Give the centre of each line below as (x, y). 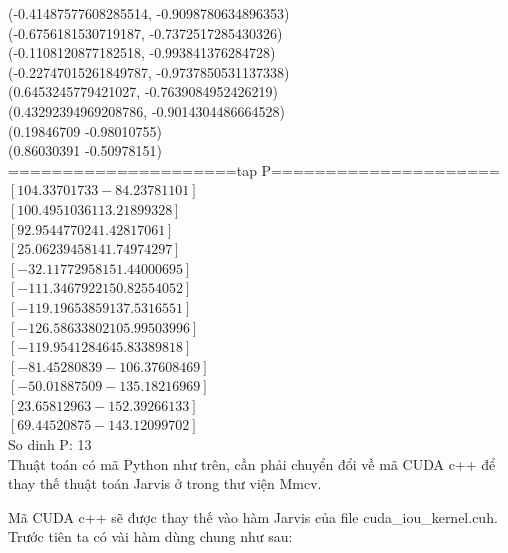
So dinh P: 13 (50, 444)
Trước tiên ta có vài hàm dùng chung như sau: (150, 536)
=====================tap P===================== (254, 169)
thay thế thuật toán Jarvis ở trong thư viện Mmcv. (165, 483)
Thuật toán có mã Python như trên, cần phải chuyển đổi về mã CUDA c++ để (252, 463)
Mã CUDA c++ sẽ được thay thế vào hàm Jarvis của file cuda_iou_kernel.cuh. (253, 516)
